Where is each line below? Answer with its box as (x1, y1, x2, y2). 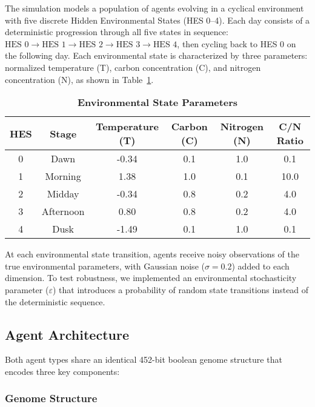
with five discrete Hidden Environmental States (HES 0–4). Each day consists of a (5, 13, 310, 26)
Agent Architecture (5, 325, 129, 343)
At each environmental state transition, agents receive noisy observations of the (5, 248, 299, 260)
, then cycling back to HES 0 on (177, 37, 296, 50)
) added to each (231, 259, 290, 272)
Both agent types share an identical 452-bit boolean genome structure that (5, 353, 282, 366)
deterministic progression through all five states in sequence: (5, 25, 228, 38)
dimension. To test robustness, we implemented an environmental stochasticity (5, 271, 297, 284)
